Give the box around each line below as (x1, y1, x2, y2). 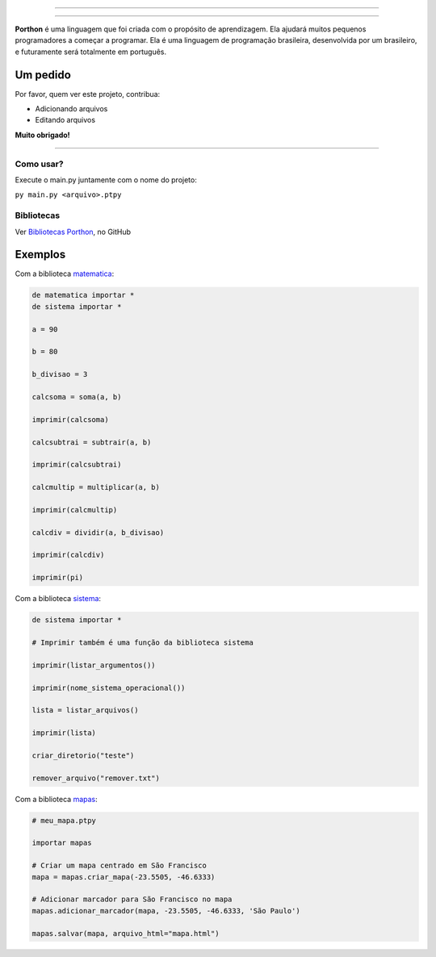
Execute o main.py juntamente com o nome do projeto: (15, 175, 197, 185)
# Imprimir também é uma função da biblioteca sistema (31, 637, 254, 647)
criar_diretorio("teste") (31, 750, 135, 760)
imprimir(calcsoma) (31, 415, 109, 424)
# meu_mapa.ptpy (31, 816, 97, 825)
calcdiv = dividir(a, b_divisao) (31, 528, 165, 537)
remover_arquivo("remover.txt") (31, 773, 161, 783)
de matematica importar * (31, 290, 135, 300)
